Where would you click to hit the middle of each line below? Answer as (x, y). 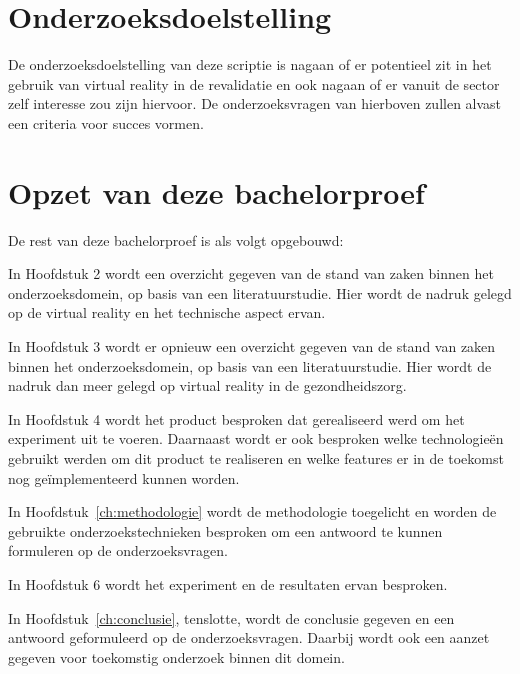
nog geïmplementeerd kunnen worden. (124, 477)
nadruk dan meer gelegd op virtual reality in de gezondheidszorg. (207, 385)
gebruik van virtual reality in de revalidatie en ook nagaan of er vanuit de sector (254, 83)
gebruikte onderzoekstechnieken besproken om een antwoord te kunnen (225, 530)
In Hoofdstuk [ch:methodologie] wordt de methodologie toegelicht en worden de (252, 511)
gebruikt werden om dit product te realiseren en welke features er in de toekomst (256, 457)
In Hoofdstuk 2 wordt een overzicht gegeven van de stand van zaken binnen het (251, 273)
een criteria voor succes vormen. (106, 122)
